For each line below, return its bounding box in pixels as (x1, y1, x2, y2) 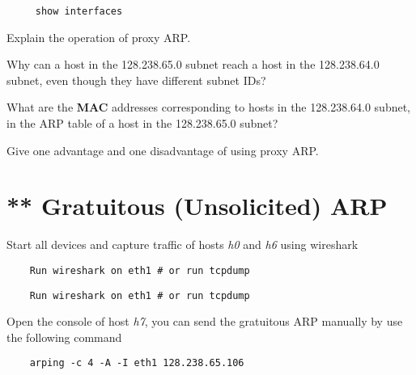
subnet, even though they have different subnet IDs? (6, 71, 266, 88)
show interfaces (35, 6, 123, 17)
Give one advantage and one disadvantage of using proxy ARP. (6, 141, 319, 158)
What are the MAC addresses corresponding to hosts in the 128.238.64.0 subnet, (6, 99, 411, 116)
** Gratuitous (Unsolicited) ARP (6, 189, 388, 222)
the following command (6, 328, 122, 345)
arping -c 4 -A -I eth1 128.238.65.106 (29, 357, 244, 369)
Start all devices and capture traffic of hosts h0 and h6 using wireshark (6, 236, 359, 253)
